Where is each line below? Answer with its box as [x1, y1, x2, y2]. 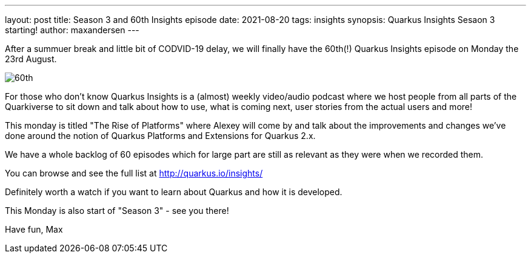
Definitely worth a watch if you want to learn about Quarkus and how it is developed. [5, 187, 342, 197]
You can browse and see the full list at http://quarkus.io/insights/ [5, 168, 263, 178]
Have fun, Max [5, 224, 63, 234]
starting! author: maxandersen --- [5, 25, 139, 35]
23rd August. [5, 54, 57, 64]
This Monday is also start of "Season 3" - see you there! [5, 205, 229, 216]
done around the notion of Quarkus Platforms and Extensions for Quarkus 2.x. [5, 131, 316, 141]
